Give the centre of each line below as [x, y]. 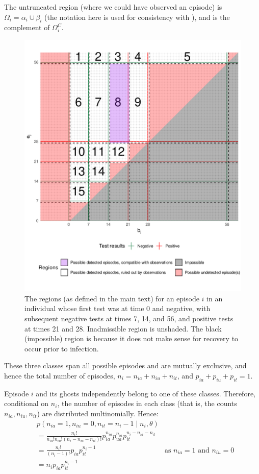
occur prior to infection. [62, 348]
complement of [27, 27]
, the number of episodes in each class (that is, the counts [147, 403]
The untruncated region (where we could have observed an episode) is [113, 7]
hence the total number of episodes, [60, 375]
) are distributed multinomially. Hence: [98, 413]
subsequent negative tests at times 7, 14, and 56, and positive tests [129, 318]
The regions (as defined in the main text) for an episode [112, 298]
